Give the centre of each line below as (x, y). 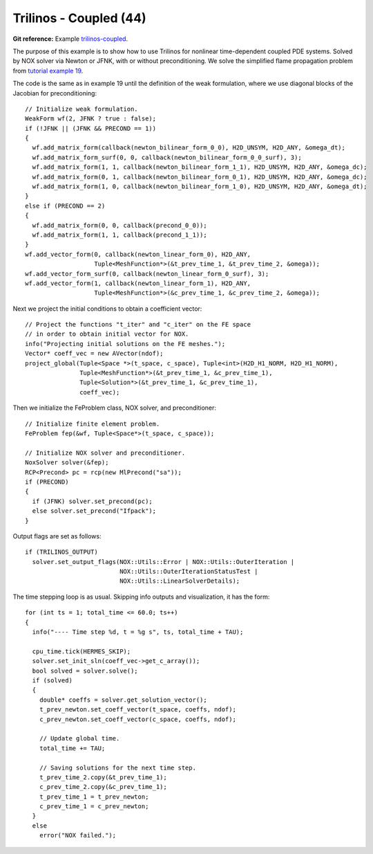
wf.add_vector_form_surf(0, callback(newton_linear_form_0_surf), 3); (147, 274)
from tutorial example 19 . (48, 71)
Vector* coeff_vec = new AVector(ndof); (94, 354)
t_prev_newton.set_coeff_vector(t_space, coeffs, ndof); (137, 710)
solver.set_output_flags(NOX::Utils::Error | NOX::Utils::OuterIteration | (163, 562)
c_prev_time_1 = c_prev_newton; (94, 807)
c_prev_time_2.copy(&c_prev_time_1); (103, 787)
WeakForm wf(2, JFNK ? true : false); (91, 119)
